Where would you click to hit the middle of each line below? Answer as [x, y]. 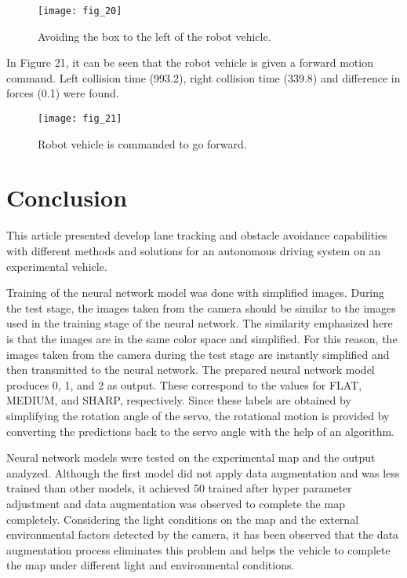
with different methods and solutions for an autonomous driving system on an [194, 251]
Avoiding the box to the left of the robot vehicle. [154, 36]
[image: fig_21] [80, 119]
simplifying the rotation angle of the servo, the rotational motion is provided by [198, 415]
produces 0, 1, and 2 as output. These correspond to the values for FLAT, [184, 384]
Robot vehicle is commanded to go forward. [142, 143]
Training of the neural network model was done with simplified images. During [196, 293]
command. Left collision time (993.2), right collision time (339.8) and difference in [203, 77]
